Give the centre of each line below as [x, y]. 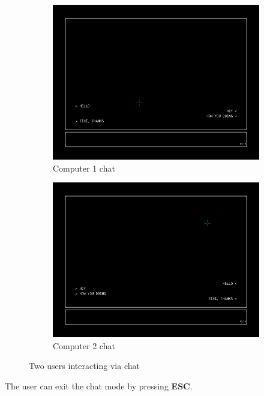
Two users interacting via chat [84, 366]
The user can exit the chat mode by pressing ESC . [99, 385]
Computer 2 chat [84, 345]
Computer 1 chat [84, 168]
